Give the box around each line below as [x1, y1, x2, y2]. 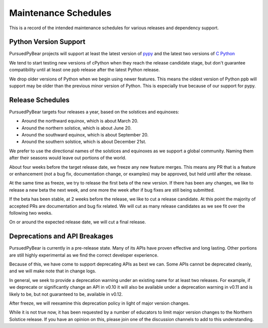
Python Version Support [9, 38, 86, 46]
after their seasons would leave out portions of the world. [9, 155, 127, 161]
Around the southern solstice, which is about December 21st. [21, 139, 146, 145]
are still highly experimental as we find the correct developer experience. [9, 252, 159, 258]
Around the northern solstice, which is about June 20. [21, 125, 132, 131]
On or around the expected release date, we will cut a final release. [9, 219, 146, 225]
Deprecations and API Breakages [9, 232, 114, 241]
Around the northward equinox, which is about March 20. [21, 118, 138, 124]
